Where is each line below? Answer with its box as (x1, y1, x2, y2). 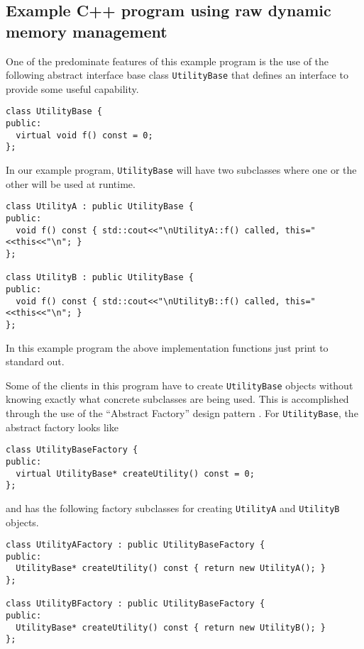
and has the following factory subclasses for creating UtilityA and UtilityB (6, 500, 340, 515)
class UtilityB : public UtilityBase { (6, 272, 194, 283)
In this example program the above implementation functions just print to (6, 340, 329, 355)
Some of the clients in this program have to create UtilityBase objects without (6, 377, 353, 392)
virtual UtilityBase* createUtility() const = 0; (16, 468, 255, 479)
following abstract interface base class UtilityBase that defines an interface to (6, 67, 348, 82)
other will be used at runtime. (6, 176, 136, 191)
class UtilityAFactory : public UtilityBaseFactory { (6, 540, 265, 550)
